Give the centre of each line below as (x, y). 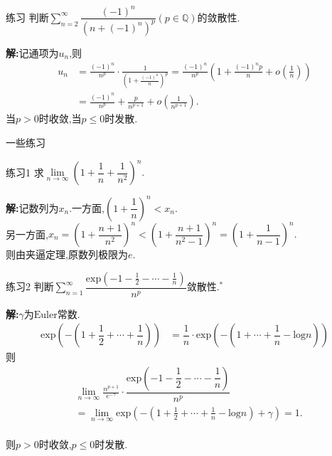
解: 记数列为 (32, 207)
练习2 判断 (30, 286)
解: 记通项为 (32, 52)
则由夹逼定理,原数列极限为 (67, 254)
